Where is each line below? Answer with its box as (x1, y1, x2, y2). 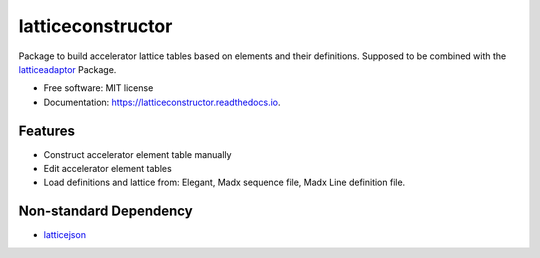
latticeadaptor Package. (18, 63, 117, 75)
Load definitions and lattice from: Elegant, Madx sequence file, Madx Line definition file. (43, 176, 406, 189)
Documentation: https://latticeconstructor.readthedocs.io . (43, 96, 281, 108)
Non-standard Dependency (18, 203, 194, 220)
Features (18, 122, 75, 139)
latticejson (43, 229, 87, 241)
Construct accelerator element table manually (43, 148, 232, 160)
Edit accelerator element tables (43, 163, 172, 175)
